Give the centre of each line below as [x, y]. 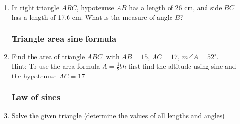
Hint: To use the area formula [56, 66]
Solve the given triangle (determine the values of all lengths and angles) [118, 115]
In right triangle [35, 7]
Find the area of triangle [48, 56]
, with [111, 56]
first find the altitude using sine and [182, 66]
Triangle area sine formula [64, 39]
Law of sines [36, 97]
